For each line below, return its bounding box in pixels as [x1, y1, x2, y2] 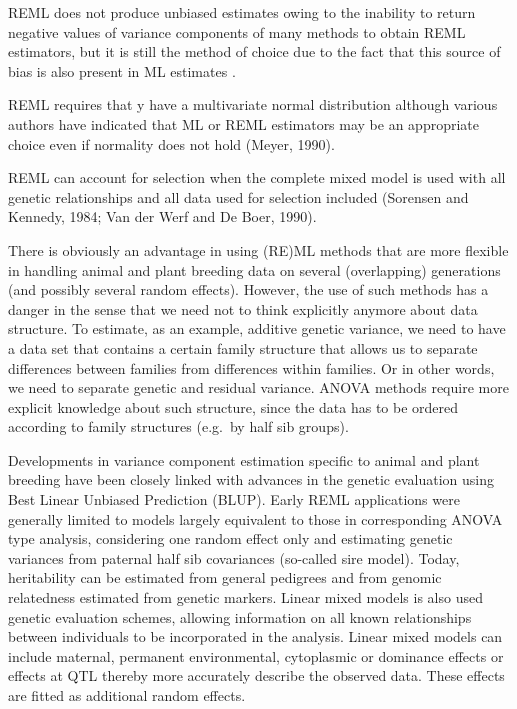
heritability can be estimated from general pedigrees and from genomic [8, 567, 442, 588]
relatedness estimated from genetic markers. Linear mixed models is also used [8, 587, 483, 608]
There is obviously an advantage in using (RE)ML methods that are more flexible [8, 239, 509, 260]
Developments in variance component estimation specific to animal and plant [8, 449, 480, 470]
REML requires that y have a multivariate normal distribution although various [8, 94, 498, 115]
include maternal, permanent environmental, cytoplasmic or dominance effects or [8, 645, 504, 666]
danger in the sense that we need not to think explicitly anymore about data [8, 298, 478, 319]
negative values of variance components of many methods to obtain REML [8, 21, 466, 42]
